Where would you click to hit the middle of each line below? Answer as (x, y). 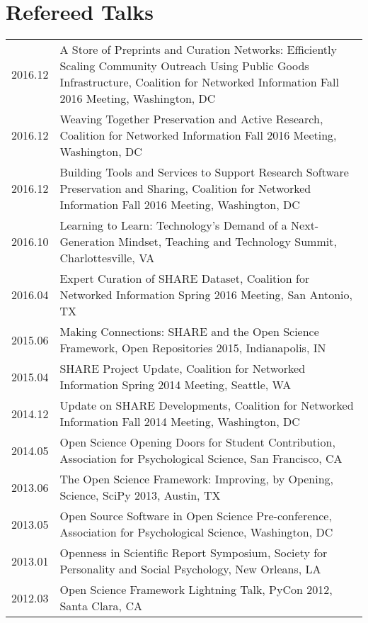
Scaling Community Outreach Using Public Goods (184, 66)
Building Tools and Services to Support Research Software (204, 172)
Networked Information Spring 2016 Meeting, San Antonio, (206, 295)
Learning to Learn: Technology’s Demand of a (173, 225)
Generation (87, 242)
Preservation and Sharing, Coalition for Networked (185, 189)
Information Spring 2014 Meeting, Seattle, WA (176, 385)
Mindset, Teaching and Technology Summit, (228, 242)
